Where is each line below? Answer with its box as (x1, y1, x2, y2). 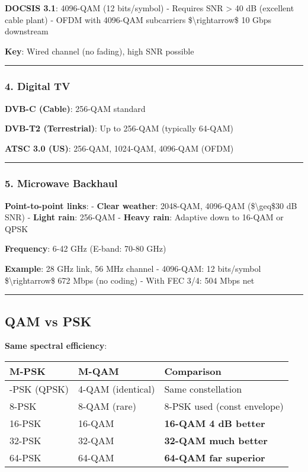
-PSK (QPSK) (9, 381, 69, 396)
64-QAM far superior (164, 450, 265, 464)
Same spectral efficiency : (5, 339, 107, 352)
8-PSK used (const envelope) (164, 399, 284, 413)
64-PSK (9, 450, 41, 464)
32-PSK (9, 433, 41, 447)
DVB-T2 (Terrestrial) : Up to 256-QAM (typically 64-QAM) (5, 122, 234, 134)
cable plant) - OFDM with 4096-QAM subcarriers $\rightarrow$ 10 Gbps (5, 13, 272, 25)
